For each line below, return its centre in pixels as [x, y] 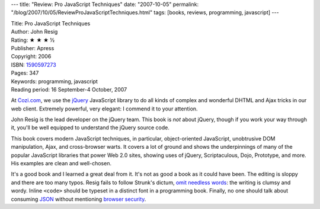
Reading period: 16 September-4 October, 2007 [69, 89]
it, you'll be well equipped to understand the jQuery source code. [90, 128]
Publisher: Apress [33, 48]
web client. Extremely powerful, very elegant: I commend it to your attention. [104, 109]
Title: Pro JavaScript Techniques [51, 23]
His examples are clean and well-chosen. [61, 164]
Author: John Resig [34, 32]
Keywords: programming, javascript [54, 81]
